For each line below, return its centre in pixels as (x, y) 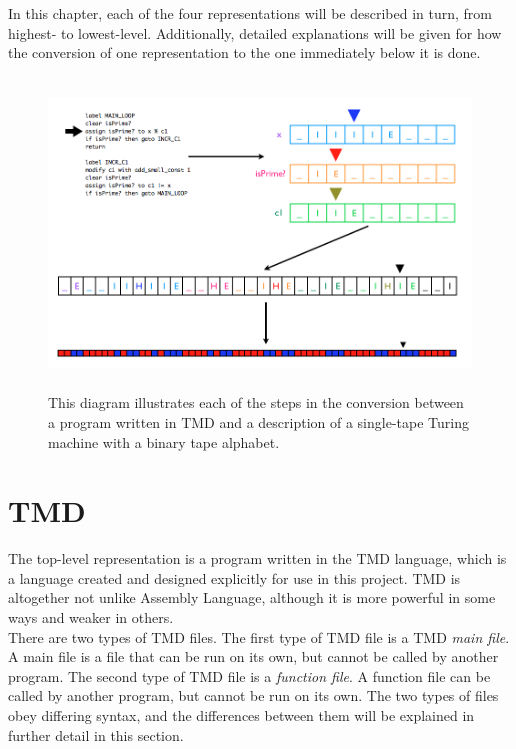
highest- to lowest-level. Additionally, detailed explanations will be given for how (255, 32)
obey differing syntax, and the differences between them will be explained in (241, 715)
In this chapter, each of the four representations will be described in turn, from (250, 13)
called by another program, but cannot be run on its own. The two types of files (253, 695)
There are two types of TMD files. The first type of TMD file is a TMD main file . (259, 636)
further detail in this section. (96, 734)
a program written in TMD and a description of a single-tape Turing (258, 421)
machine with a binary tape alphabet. (164, 441)
